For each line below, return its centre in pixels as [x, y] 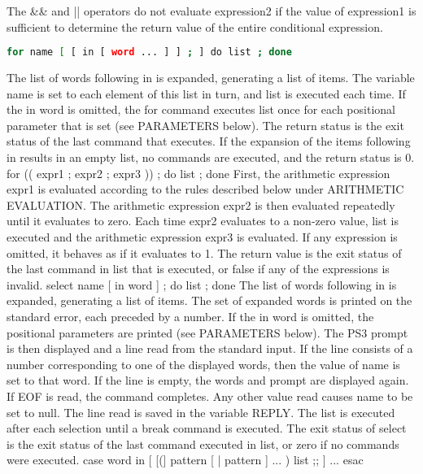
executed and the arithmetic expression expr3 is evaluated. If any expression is [202, 237]
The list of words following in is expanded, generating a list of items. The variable [211, 78]
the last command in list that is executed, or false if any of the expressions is [198, 269]
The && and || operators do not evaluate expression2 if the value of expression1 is [211, 11]
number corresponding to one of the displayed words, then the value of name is [203, 364]
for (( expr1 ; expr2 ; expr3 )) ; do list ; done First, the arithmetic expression [198, 173]
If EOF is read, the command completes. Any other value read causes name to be [210, 396]
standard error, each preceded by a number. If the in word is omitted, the [190, 316]
